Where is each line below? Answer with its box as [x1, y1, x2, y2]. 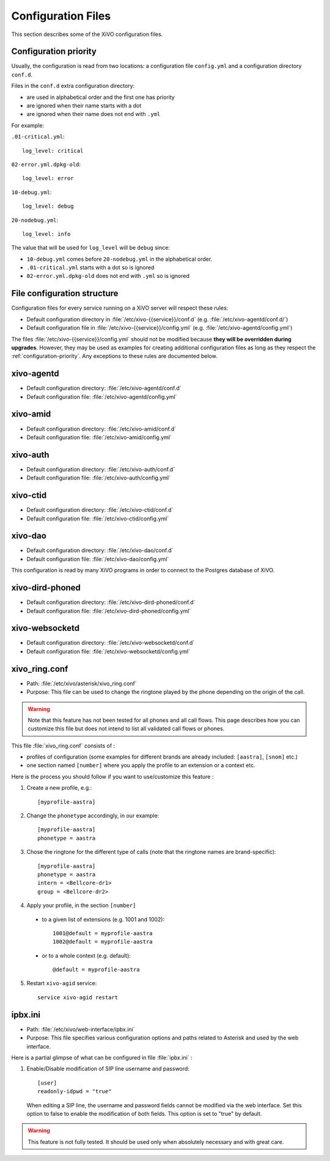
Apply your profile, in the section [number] [26, 901, 136, 909]
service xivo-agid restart [37, 994, 119, 1001]
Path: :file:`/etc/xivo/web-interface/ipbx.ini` [26, 1025, 135, 1033]
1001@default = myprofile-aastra [53, 930, 153, 937]
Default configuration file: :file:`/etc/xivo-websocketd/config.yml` [26, 647, 191, 655]
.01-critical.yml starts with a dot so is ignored [26, 264, 155, 271]
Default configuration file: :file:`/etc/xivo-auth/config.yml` [26, 474, 171, 482]
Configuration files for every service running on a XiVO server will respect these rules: [11, 304, 229, 311]
